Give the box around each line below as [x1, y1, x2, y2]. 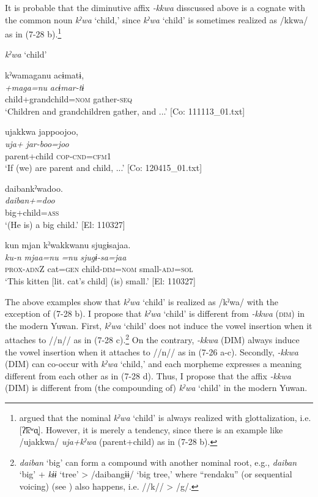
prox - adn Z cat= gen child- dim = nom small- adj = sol [5, 262, 193, 275]
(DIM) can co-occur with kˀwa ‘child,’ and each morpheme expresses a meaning [5, 357, 301, 370]
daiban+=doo [5, 194, 55, 207]
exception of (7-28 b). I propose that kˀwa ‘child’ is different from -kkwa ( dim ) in [5, 307, 305, 320]
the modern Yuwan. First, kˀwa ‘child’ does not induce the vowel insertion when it [5, 319, 312, 332]
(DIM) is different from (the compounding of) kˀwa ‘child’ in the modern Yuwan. [5, 381, 308, 394]
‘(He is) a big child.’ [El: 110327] [5, 218, 125, 230]
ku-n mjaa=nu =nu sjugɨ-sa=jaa [5, 250, 127, 263]
